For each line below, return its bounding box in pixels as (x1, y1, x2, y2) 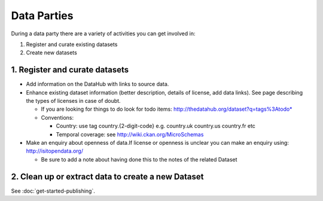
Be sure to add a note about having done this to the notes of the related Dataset (41, 156, 237, 163)
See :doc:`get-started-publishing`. (11, 187, 95, 194)
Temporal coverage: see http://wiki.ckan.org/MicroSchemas (56, 130, 204, 138)
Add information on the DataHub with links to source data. (26, 81, 169, 88)
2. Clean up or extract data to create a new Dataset (11, 171, 204, 182)
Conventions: (41, 114, 74, 121)
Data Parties (11, 9, 74, 22)
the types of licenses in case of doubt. (26, 98, 121, 105)
